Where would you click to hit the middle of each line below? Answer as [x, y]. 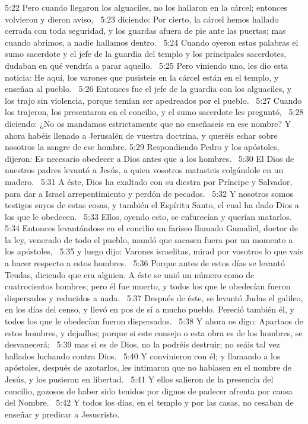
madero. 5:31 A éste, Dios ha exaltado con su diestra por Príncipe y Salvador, [149, 181]
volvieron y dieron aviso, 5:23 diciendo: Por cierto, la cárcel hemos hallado [142, 19]
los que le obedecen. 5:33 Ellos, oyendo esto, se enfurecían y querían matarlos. [148, 216]
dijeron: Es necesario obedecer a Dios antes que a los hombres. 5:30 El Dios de [150, 158]
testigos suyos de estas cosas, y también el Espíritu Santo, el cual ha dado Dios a [152, 205]
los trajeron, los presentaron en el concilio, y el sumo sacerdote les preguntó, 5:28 [154, 112]
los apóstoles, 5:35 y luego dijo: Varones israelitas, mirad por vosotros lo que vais [154, 251]
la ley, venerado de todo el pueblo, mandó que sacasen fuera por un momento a [149, 239]
